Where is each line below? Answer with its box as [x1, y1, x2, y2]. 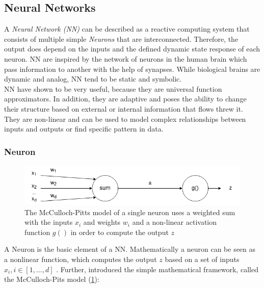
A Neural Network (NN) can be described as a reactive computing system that [4, 23, 250, 34]
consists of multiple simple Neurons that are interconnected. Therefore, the [4, 33, 239, 44]
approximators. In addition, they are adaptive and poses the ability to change [4, 93, 247, 104]
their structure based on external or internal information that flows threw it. [4, 103, 243, 114]
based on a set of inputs [165, 254, 240, 264]
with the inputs [24, 217, 73, 227]
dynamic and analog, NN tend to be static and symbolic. [4, 73, 182, 84]
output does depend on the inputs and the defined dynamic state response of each [4, 43, 260, 54]
